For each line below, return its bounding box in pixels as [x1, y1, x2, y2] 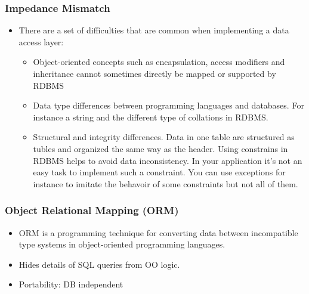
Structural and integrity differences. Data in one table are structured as [33, 131, 295, 143]
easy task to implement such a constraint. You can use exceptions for [33, 166, 286, 178]
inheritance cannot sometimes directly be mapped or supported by [33, 67, 276, 79]
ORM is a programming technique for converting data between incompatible [18, 226, 298, 239]
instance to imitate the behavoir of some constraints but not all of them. [33, 177, 298, 190]
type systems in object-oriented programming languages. [18, 238, 225, 250]
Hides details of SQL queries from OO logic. [18, 258, 180, 270]
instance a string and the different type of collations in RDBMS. [33, 110, 268, 123]
